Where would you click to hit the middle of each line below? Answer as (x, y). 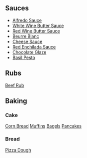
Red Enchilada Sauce (34, 46)
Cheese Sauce (27, 41)
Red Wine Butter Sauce (36, 31)
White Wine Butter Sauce (38, 25)
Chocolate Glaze (29, 52)
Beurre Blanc (26, 36)
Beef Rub (15, 85)
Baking (16, 101)
